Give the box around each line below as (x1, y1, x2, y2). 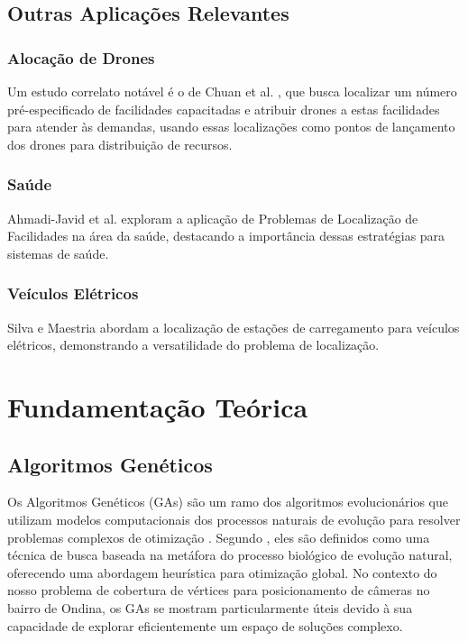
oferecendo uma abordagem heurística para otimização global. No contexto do (7, 563, 437, 581)
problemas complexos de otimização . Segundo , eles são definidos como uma (7, 527, 430, 546)
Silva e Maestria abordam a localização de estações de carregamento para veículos (7, 317, 460, 336)
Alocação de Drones (7, 46, 155, 69)
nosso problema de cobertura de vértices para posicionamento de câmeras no (7, 581, 430, 600)
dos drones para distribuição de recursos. (7, 134, 233, 153)
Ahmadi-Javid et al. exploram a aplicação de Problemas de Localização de (7, 208, 418, 227)
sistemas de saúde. (7, 243, 109, 262)
